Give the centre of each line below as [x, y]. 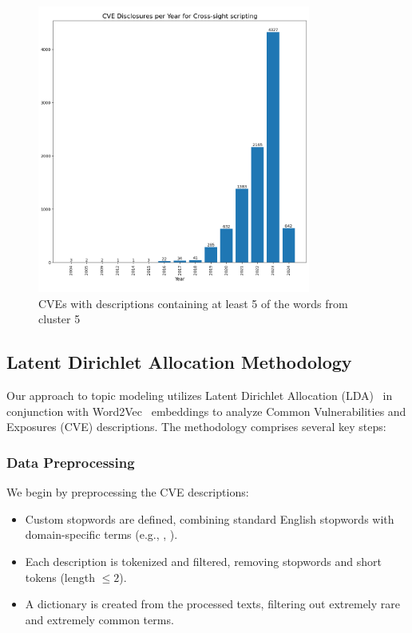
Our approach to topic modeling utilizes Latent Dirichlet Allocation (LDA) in [200, 396]
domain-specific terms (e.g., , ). [101, 534]
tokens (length [60, 577]
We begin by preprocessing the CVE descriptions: [128, 492]
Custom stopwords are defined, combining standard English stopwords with [210, 518]
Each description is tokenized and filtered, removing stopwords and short [203, 562]
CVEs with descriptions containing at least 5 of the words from [193, 303]
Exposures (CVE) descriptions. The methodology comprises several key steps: [196, 427]
